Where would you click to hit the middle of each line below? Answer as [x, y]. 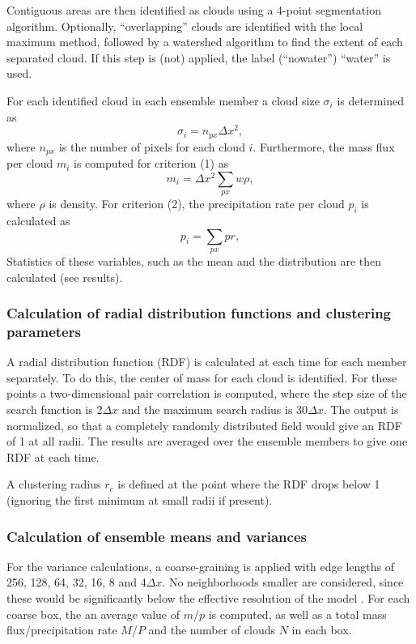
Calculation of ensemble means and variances [157, 536]
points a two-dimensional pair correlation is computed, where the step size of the [207, 393]
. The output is [361, 409]
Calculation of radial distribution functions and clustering [199, 313]
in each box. [322, 630]
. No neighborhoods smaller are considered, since [283, 582]
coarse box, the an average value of [93, 614]
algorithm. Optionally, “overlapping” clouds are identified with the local [185, 26]
